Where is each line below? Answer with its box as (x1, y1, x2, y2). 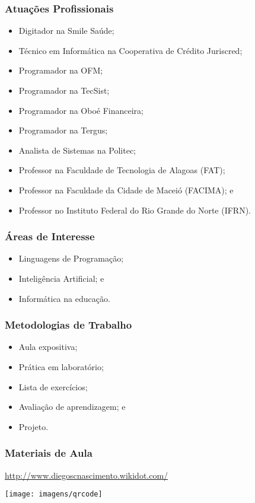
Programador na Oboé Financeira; (18, 104, 144, 116)
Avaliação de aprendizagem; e (18, 400, 126, 413)
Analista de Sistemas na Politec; (18, 144, 136, 156)
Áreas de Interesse (5, 229, 95, 244)
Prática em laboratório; (18, 360, 104, 373)
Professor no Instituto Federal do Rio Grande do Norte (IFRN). (18, 203, 251, 216)
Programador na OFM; (18, 64, 103, 77)
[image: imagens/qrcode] (5, 490, 103, 499)
